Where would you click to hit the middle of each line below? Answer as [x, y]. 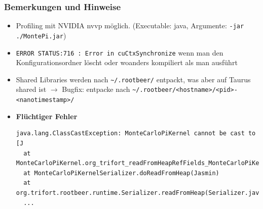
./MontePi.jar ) [41, 35]
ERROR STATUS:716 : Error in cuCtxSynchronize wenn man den [120, 52]
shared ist [31, 89]
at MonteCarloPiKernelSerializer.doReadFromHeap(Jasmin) [121, 173]
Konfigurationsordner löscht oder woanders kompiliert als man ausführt [127, 62]
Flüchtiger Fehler [47, 116]
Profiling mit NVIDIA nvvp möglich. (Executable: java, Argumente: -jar [130, 25]
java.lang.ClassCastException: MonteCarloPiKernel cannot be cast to [136, 134]
